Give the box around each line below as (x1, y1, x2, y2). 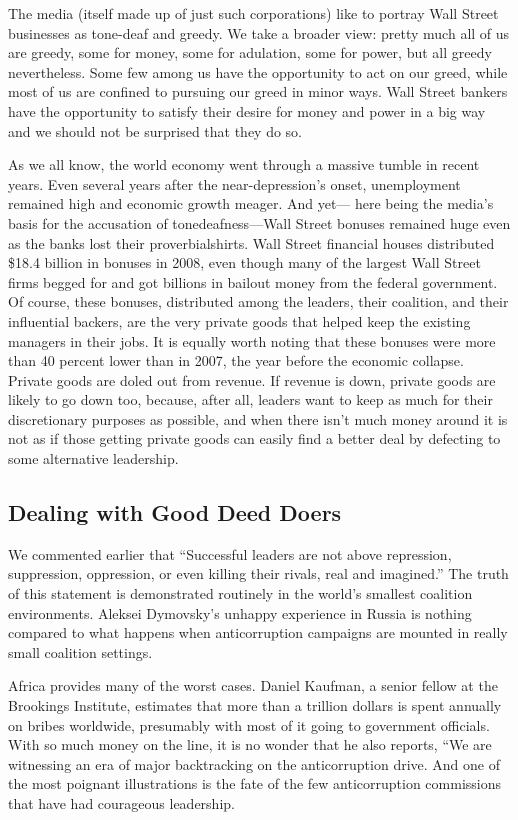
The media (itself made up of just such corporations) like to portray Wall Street (8, 3, 499, 23)
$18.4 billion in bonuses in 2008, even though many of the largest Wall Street (8, 252, 481, 273)
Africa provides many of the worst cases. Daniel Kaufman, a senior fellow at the (8, 675, 498, 696)
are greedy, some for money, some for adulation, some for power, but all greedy (8, 42, 492, 63)
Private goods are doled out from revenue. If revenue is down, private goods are (8, 369, 496, 390)
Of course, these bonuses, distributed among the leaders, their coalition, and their (8, 291, 509, 312)
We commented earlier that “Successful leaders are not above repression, (8, 543, 452, 564)
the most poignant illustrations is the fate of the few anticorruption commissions (8, 773, 501, 794)
